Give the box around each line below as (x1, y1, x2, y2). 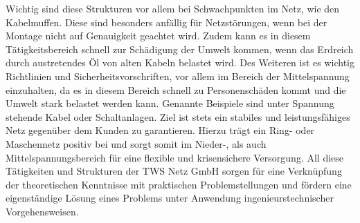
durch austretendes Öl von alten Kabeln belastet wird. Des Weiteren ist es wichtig (6, 55, 355, 70)
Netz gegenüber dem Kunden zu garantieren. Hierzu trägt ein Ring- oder (6, 123, 315, 137)
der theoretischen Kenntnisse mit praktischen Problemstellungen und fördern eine (6, 177, 352, 191)
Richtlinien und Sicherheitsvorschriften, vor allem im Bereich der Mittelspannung (6, 68, 350, 83)
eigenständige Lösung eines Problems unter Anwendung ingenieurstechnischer (6, 191, 334, 205)
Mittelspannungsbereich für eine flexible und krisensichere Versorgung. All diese (6, 150, 344, 164)
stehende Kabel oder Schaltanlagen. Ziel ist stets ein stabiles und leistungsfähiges (6, 109, 350, 124)
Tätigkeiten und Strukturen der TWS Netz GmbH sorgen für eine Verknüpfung (6, 164, 342, 178)
